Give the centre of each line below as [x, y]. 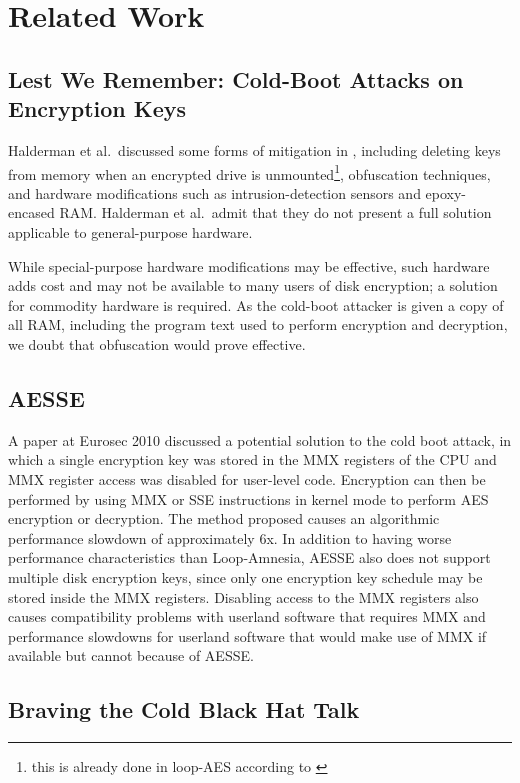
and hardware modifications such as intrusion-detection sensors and [214, 192]
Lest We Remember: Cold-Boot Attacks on [236, 78]
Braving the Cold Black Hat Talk [184, 709]
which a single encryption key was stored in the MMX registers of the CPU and [252, 459]
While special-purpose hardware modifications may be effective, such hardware [249, 265]
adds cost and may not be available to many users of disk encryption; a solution [253, 285]
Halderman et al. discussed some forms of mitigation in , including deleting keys [254, 149]
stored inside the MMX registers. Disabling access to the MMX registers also [243, 596]
